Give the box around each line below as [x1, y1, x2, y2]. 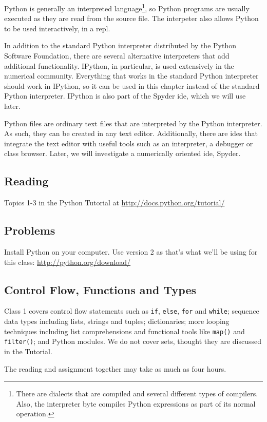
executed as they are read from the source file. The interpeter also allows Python [4, 13, 259, 24]
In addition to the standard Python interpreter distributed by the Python [4, 40, 236, 51]
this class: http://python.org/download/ [4, 256, 131, 267]
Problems [4, 222, 55, 238]
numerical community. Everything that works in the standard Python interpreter [4, 70, 259, 81]
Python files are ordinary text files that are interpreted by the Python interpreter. [4, 118, 262, 128]
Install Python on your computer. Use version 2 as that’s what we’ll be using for [4, 246, 258, 257]
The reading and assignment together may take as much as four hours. [4, 363, 226, 374]
